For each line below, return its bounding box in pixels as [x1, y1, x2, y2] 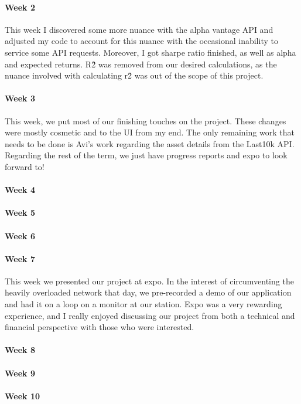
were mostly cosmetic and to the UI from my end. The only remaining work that [5, 126, 295, 138]
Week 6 [5, 229, 35, 242]
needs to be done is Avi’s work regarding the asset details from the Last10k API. [5, 137, 295, 150]
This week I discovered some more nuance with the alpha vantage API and [5, 23, 273, 35]
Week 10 [5, 389, 40, 402]
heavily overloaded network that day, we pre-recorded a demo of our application [5, 286, 292, 298]
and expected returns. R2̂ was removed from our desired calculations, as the [5, 57, 277, 70]
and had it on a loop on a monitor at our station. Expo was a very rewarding [5, 298, 282, 310]
